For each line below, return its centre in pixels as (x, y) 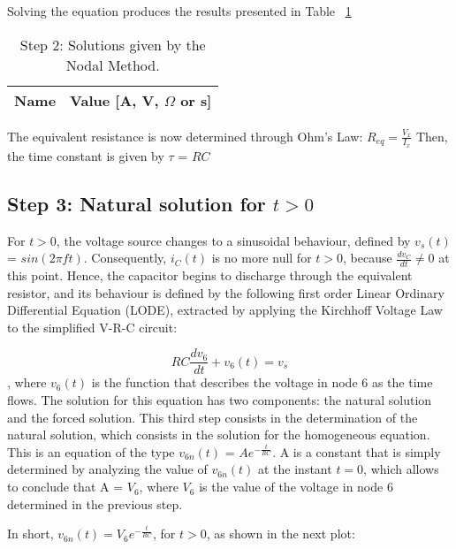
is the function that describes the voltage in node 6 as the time (262, 382)
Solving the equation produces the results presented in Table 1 (179, 11)
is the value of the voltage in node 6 (296, 487)
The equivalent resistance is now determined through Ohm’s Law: (185, 136)
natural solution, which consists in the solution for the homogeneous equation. (219, 435)
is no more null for (262, 258)
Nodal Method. (113, 65)
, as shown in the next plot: (281, 534)
